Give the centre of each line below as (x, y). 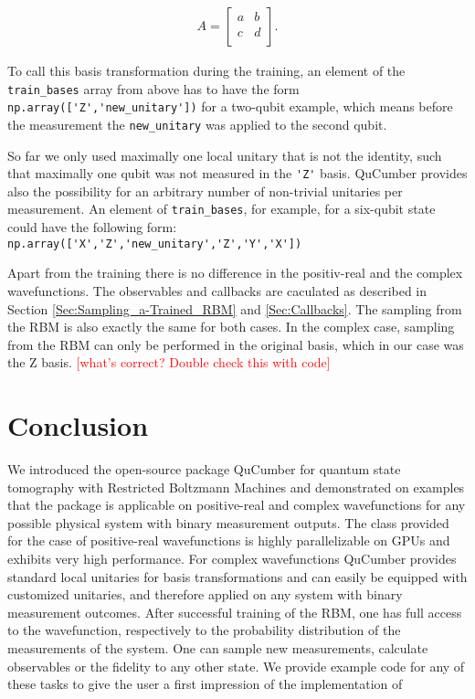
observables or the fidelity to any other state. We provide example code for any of (236, 666)
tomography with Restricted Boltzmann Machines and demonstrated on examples (236, 487)
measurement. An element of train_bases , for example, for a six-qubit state (222, 209)
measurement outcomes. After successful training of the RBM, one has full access (235, 612)
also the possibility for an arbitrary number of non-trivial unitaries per (205, 191)
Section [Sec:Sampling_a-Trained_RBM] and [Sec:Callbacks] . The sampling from (235, 308)
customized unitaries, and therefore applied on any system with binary (205, 594)
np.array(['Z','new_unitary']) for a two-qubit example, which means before (230, 106)
